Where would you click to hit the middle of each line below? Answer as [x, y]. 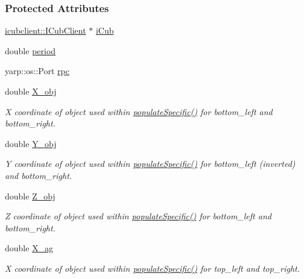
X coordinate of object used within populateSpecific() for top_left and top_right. [153, 268]
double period [30, 50]
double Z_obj [30, 196]
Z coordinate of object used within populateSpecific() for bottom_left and [138, 216]
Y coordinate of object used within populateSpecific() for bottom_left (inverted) [150, 164]
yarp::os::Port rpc [37, 71]
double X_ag [29, 248]
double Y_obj [31, 143]
